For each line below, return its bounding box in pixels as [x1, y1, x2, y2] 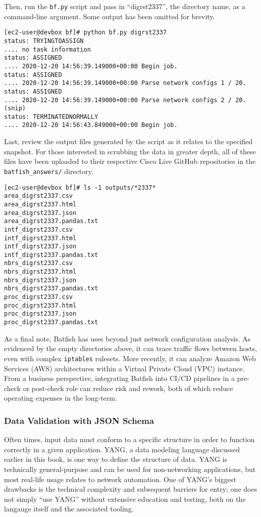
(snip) [4, 105, 26, 112]
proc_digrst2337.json [4, 310, 77, 318]
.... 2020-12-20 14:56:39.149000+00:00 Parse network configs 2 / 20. [4, 96, 246, 104]
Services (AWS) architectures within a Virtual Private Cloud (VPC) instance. [4, 363, 245, 373]
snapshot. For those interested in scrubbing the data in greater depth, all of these [4, 146, 256, 156]
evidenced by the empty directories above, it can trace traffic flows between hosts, [4, 343, 257, 354]
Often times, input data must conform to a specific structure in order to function [4, 434, 255, 445]
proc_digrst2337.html [4, 301, 77, 309]
